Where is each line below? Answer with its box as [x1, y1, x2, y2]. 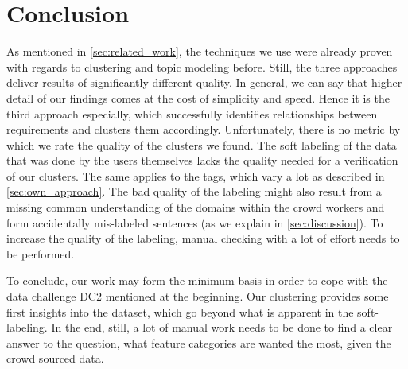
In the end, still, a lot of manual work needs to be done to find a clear [51, 319, 393, 336]
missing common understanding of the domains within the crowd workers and [6, 199, 385, 216]
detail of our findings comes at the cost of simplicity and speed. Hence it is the [6, 89, 390, 106]
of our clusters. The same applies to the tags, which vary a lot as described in [6, 167, 385, 184]
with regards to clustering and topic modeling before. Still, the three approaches [6, 58, 398, 75]
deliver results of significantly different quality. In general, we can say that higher [6, 74, 402, 91]
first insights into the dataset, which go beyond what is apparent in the [6, 303, 354, 320]
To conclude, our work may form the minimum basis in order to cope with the [6, 272, 388, 289]
